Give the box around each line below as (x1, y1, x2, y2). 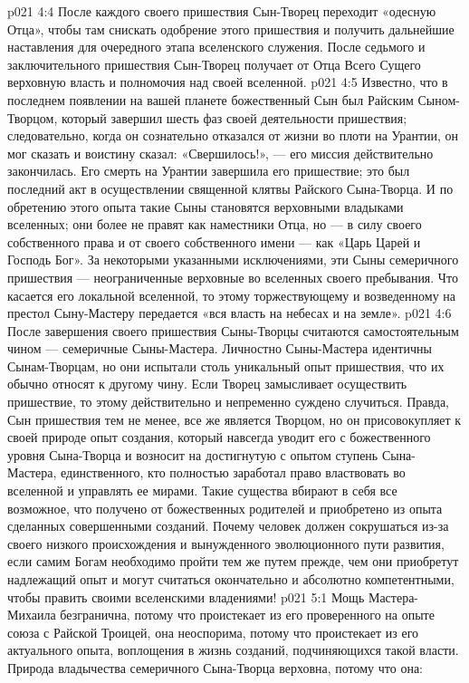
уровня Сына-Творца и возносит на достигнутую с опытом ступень (7, 445, 378, 464)
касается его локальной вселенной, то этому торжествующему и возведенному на (7, 285, 456, 304)
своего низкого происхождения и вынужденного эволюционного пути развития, (7, 534, 445, 553)
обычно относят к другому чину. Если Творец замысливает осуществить (7, 374, 407, 393)
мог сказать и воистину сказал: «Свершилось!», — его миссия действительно (7, 143, 434, 162)
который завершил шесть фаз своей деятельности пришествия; (62, 108, 407, 127)
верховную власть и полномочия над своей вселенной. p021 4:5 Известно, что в (7, 72, 448, 91)
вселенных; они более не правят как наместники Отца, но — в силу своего (7, 215, 422, 234)
